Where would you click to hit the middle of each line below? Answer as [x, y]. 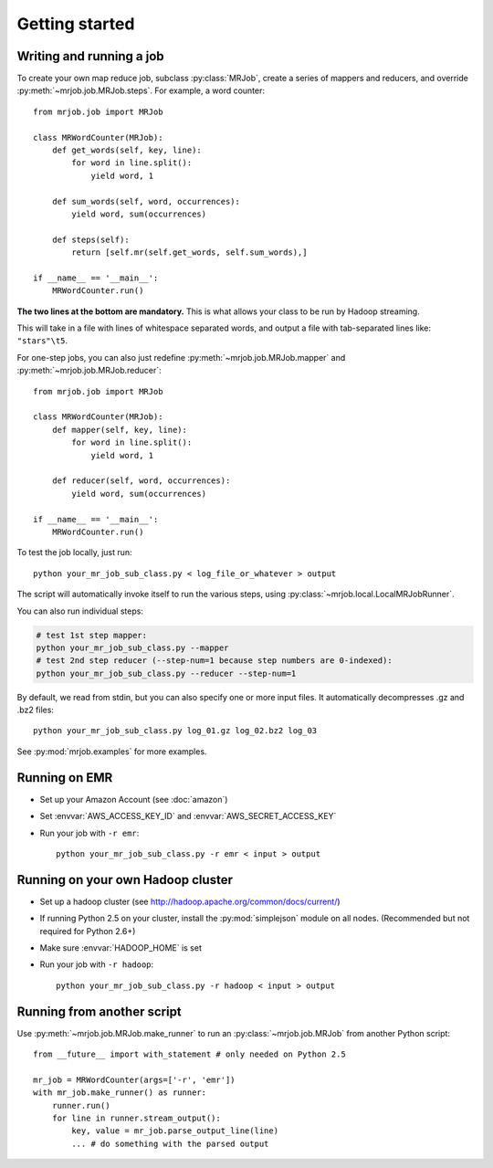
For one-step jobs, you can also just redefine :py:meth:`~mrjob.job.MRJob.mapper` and [181, 357]
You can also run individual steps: [80, 611]
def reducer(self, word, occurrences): [141, 481]
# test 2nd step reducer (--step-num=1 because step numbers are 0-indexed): [214, 661]
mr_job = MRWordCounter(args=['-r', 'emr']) [135, 1079]
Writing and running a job [90, 56]
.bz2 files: [36, 710]
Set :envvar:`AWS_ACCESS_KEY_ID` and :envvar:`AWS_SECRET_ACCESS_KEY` [188, 816]
